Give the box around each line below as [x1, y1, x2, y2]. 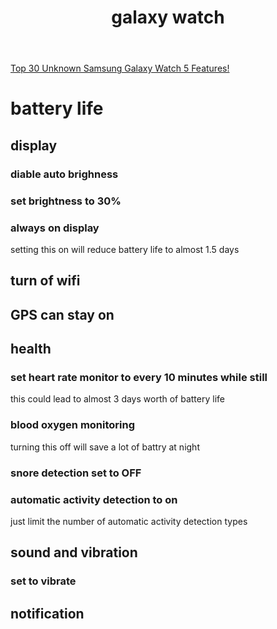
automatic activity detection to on [10, 492, 178, 506]
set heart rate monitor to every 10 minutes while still [10, 371, 268, 384]
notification [10, 605, 85, 622]
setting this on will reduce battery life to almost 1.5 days [10, 243, 240, 255]
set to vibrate [10, 574, 77, 588]
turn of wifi [10, 272, 81, 290]
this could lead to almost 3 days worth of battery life [10, 393, 225, 405]
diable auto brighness [10, 167, 119, 181]
